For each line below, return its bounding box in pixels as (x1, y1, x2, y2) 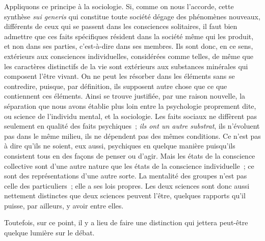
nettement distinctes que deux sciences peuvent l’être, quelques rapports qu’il (4, 190, 246, 201)
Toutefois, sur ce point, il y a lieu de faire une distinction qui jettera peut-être (4, 217, 248, 228)
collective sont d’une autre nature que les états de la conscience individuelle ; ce (4, 160, 254, 171)
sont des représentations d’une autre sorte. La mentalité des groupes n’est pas (4, 170, 247, 181)
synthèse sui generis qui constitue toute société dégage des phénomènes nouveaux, (4, 11, 260, 21)
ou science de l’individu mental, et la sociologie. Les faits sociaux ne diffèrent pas (4, 110, 257, 121)
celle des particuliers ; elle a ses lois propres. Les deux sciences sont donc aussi (4, 180, 250, 191)
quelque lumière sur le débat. (4, 227, 95, 238)
